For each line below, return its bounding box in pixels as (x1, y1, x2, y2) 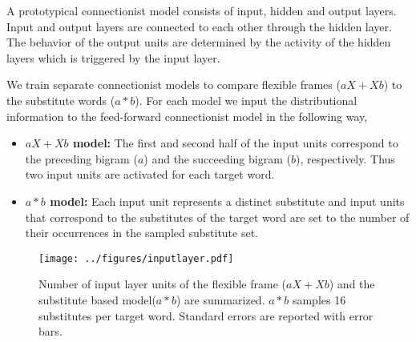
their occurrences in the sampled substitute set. (25, 224, 259, 241)
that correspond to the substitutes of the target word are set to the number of (25, 208, 410, 225)
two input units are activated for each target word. (25, 166, 275, 183)
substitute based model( (38, 291, 156, 308)
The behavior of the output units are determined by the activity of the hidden (6, 34, 391, 50)
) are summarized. (176, 291, 265, 308)
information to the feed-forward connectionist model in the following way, (6, 107, 368, 124)
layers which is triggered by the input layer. (6, 49, 220, 66)
